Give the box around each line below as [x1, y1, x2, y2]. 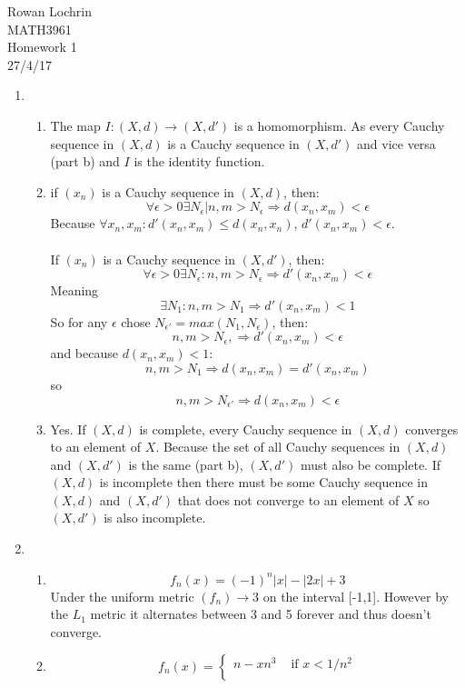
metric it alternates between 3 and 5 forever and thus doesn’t [90, 604, 431, 623]
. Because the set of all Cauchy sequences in [155, 437, 401, 456]
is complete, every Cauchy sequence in [139, 419, 352, 438]
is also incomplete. [104, 508, 206, 527]
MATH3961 [7, 19, 72, 38]
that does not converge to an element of [177, 490, 400, 509]
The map [50, 115, 101, 135]
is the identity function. [134, 152, 265, 171]
